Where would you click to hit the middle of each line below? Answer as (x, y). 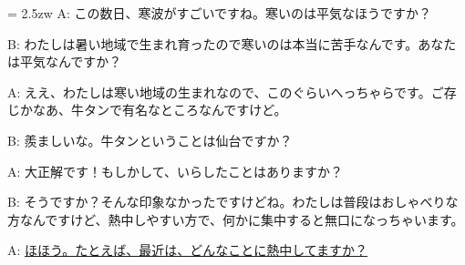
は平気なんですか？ (65, 61)
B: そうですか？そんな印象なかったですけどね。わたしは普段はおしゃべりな (233, 202)
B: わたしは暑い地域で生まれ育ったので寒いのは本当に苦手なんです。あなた (232, 43)
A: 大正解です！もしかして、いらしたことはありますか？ (175, 171)
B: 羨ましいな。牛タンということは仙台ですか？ (150, 140)
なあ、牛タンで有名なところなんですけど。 (160, 110)
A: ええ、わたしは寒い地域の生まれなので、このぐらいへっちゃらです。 (219, 92)
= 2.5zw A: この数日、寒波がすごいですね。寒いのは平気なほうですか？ (220, 13)
